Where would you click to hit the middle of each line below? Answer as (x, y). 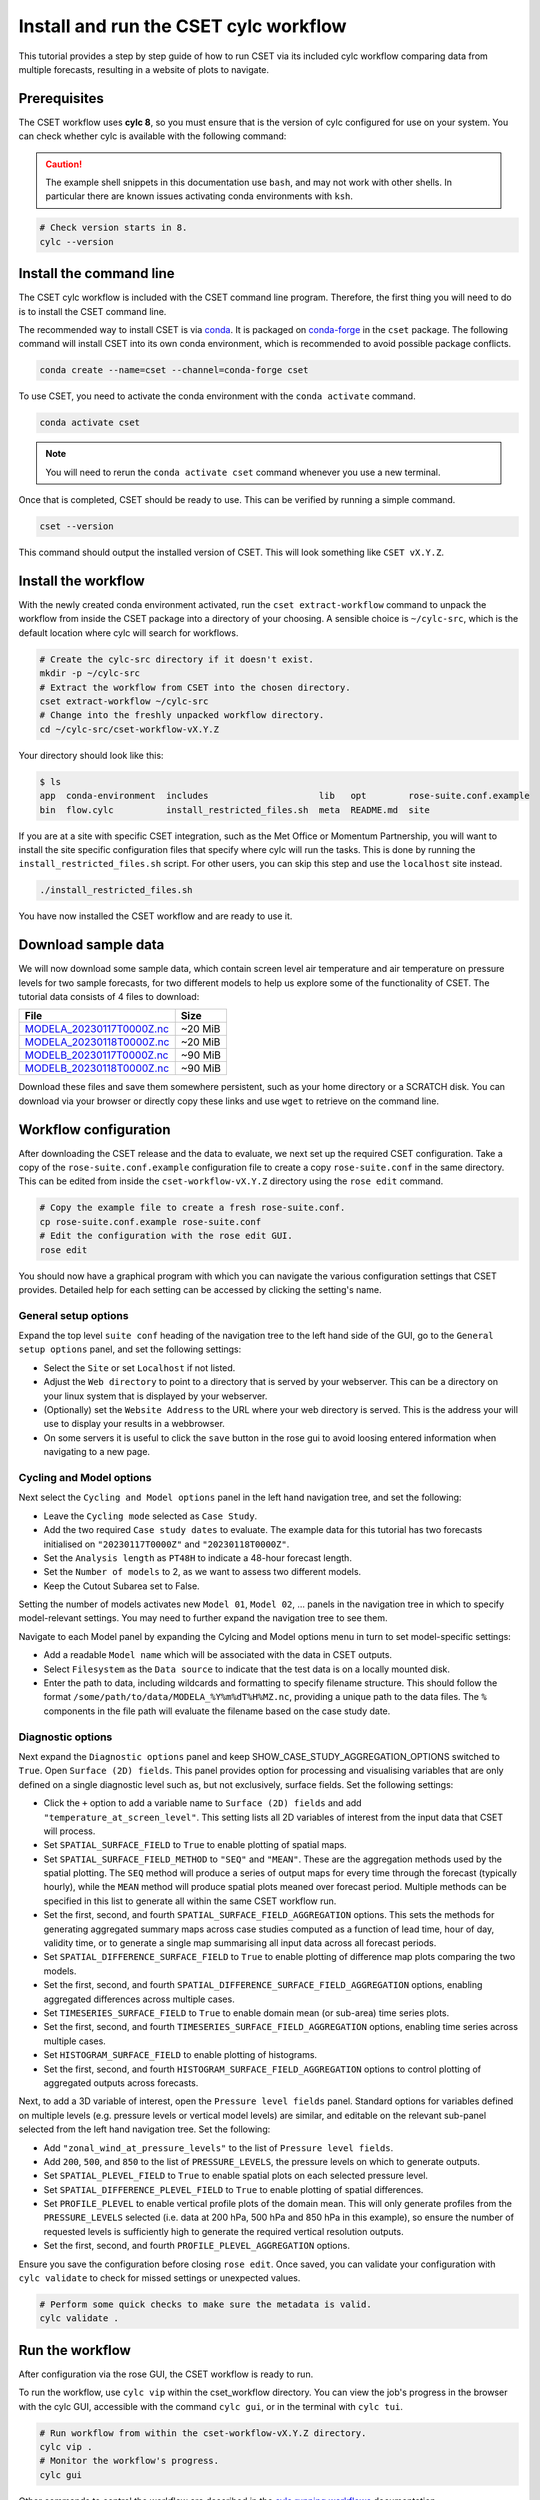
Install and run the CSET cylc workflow (182, 26)
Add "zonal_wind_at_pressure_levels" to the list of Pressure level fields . (218, 2147)
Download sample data (91, 945)
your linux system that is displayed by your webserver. (155, 1396)
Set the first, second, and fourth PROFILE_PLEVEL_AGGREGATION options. (196, 2246)
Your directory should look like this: (91, 755)
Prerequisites (61, 98)
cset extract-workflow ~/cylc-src (124, 701)
